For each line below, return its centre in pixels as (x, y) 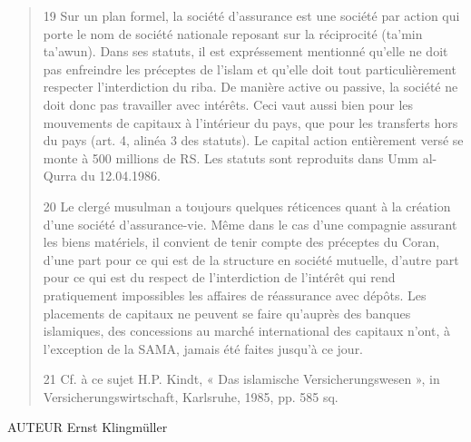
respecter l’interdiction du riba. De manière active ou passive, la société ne (250, 87)
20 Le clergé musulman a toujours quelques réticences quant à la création (247, 206)
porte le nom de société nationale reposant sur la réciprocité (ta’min (233, 33)
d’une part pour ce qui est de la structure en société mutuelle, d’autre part (251, 259)
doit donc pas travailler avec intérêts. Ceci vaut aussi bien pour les (228, 104)
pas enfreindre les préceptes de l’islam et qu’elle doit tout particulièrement (250, 69)
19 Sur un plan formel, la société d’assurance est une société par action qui (251, 15)
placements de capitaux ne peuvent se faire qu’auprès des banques (227, 313)
